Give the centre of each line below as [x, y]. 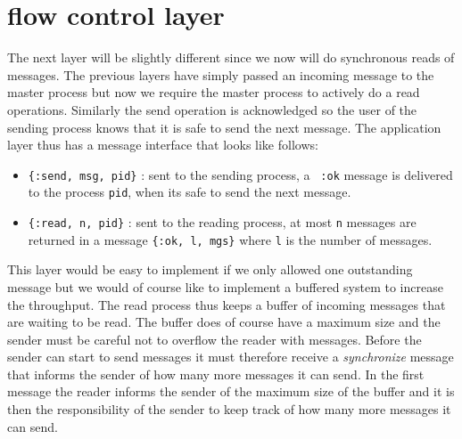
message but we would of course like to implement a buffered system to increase [225, 286]
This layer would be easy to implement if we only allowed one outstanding [210, 269]
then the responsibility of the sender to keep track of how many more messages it [229, 409]
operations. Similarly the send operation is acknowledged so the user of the [212, 109]
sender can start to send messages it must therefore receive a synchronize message [231, 357]
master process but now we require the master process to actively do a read [214, 92]
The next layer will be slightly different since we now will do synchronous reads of [231, 57]
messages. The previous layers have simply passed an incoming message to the [221, 74]
